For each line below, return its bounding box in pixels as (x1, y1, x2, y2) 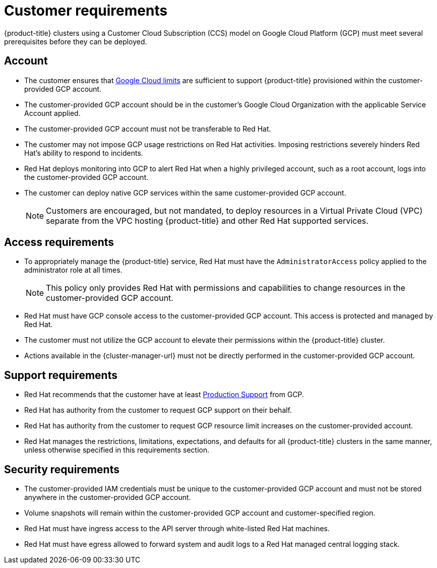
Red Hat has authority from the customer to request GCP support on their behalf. (24, 406, 292, 415)
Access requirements (4, 236, 114, 249)
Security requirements (4, 463, 119, 476)
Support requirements (4, 368, 117, 382)
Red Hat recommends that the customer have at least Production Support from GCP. (24, 390, 304, 399)
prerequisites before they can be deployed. (4, 37, 147, 46)
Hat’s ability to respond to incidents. (24, 148, 143, 157)
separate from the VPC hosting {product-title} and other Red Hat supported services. (46, 215, 368, 226)
